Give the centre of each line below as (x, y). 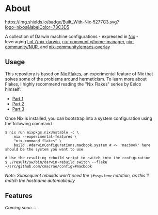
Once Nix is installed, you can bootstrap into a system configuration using (79, 118)
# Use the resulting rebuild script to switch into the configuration (78, 158)
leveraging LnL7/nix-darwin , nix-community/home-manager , (65, 41)
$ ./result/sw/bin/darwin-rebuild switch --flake (56, 162)
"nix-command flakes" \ (38, 141)
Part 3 (18, 109)
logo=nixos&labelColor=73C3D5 (37, 27)
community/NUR (21, 47)
